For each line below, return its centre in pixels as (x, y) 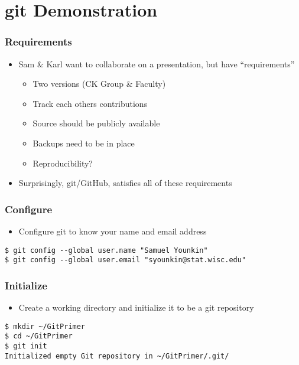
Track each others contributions (90, 103)
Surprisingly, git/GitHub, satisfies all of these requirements (125, 183)
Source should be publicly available (96, 123)
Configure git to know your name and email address (113, 231)
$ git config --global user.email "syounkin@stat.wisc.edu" (126, 260)
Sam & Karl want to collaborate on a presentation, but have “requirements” (157, 63)
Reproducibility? (63, 163)
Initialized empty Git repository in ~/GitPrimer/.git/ (117, 356)
